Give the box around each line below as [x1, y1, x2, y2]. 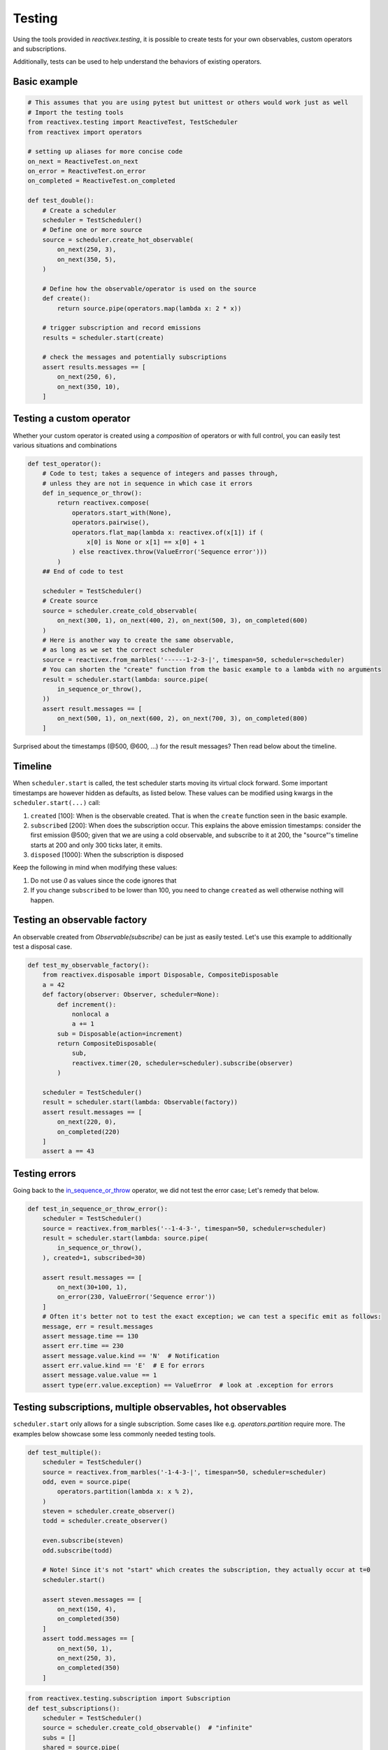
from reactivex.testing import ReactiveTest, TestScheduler [27, 118, 238, 126]
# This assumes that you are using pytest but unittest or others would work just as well [27, 99, 349, 106]
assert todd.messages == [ [42, 1634, 136, 1643]
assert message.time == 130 [42, 1332, 139, 1340]
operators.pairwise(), [71, 519, 150, 526]
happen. [30, 896, 55, 904]
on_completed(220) [57, 1128, 120, 1135]
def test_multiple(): [27, 1448, 102, 1456]
